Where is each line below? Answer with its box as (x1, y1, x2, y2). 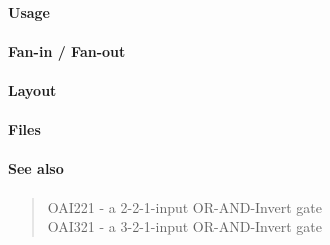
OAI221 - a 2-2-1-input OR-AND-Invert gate (47, 196, 322, 217)
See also (8, 158, 64, 179)
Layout (8, 79, 57, 100)
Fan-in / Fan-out (8, 40, 126, 61)
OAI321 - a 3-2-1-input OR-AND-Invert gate (47, 216, 322, 237)
